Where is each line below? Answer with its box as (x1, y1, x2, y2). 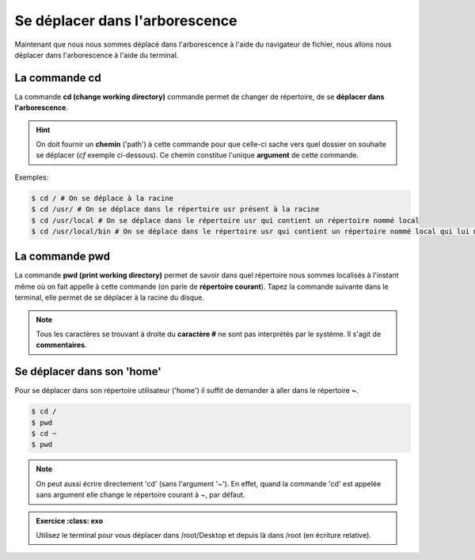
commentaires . (36, 340, 87, 350)
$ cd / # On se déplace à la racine (31, 194, 174, 202)
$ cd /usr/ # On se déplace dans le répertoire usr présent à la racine (31, 205, 320, 214)
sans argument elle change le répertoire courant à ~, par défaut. (36, 490, 245, 500)
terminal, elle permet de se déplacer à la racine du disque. (14, 293, 205, 302)
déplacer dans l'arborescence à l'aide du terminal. (14, 50, 179, 59)
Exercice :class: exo (36, 516, 103, 525)
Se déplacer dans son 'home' (14, 365, 161, 379)
